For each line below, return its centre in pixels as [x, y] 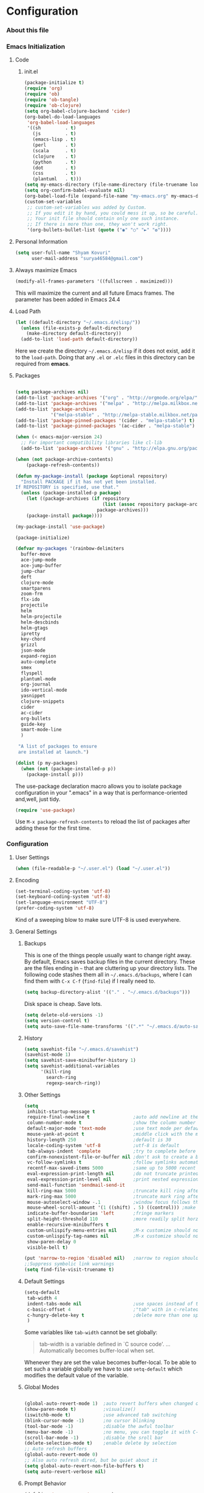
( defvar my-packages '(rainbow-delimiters [70, 549]
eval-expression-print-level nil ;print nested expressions [114, 1179]
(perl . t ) [54, 145]
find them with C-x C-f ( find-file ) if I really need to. [90, 981]
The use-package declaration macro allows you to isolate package [98, 786]
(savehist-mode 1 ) [47, 1055]
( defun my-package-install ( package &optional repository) [91, 476]
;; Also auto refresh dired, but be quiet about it [91, 1460]
